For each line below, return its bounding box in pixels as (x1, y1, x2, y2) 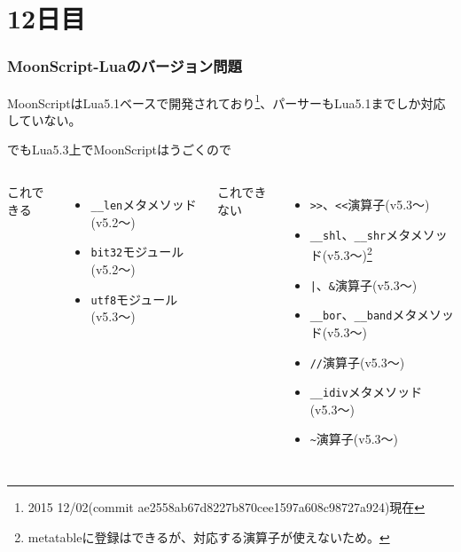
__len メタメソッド (90, 195, 197, 214)
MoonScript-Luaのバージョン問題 (7, 55, 242, 77)
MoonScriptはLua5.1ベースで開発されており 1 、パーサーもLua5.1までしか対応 (7, 91, 446, 112)
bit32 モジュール (90, 242, 184, 261)
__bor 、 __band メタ (309, 305, 418, 324)
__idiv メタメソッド (309, 382, 423, 401)
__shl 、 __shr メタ (309, 225, 410, 243)
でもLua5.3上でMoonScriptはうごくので (7, 140, 232, 159)
